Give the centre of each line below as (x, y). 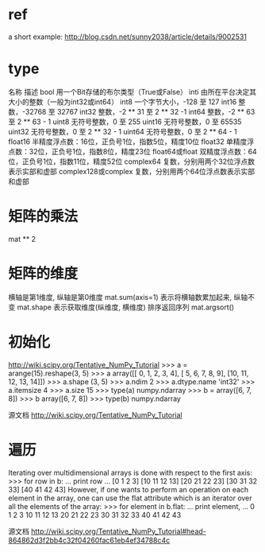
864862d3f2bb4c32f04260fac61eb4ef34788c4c (89, 540)
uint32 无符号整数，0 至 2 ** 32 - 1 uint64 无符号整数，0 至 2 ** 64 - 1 (123, 131)
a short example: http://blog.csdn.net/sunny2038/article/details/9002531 (128, 37)
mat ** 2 (22, 239)
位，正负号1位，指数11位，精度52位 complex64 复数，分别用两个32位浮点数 (132, 161)
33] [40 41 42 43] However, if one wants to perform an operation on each (129, 489)
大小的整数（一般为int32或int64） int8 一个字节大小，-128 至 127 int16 (123, 102)
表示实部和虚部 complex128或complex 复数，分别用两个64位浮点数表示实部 (132, 171)
